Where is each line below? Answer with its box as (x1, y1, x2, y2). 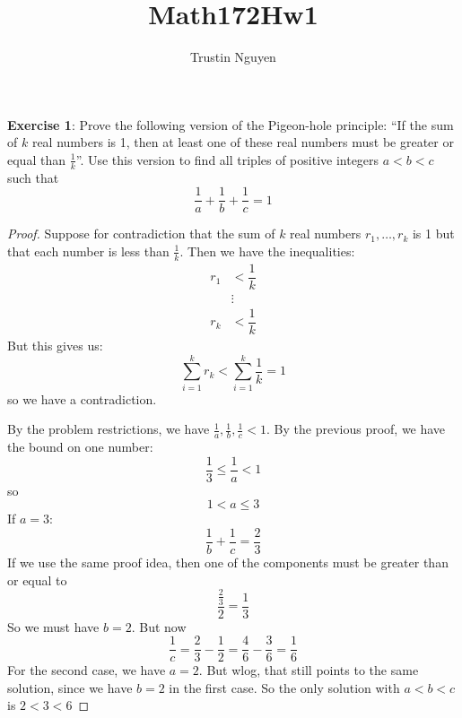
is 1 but (412, 224, 455, 243)
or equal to (7, 570, 67, 589)
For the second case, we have (7, 661, 166, 679)
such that (7, 168, 59, 186)
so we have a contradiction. (7, 389, 157, 408)
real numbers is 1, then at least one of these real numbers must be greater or (31, 133, 454, 151)
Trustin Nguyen (190, 48, 276, 66)
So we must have (7, 617, 100, 636)
